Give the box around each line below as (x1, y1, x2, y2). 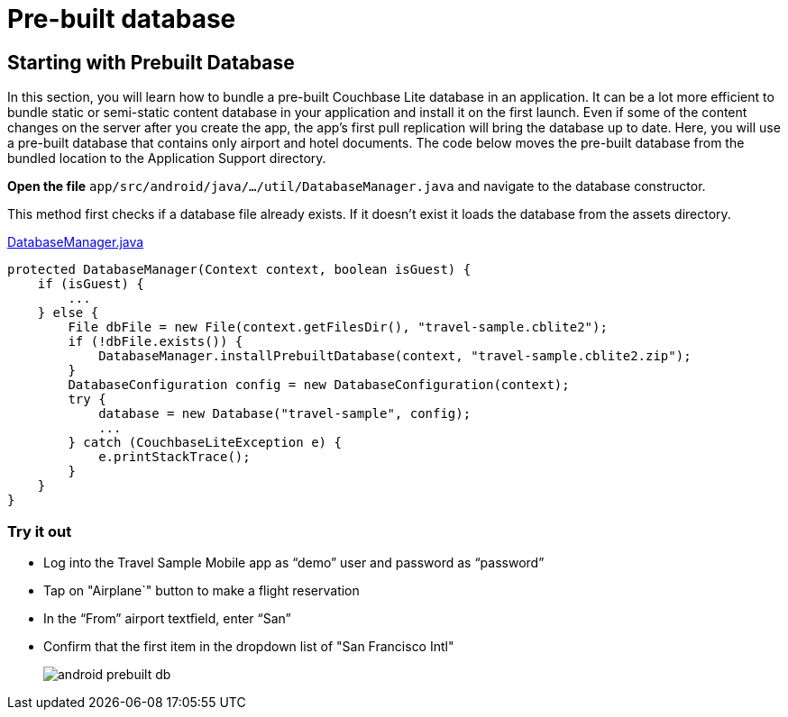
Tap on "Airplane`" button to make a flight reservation (43, 582, 360, 598)
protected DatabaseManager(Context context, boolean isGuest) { (7, 262, 472, 277)
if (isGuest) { (37, 277, 144, 292)
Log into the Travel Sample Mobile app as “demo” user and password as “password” (43, 554, 545, 570)
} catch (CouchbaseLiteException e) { (68, 435, 342, 450)
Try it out (7, 522, 72, 540)
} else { (37, 305, 99, 321)
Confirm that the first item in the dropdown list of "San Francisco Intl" (43, 638, 454, 654)
